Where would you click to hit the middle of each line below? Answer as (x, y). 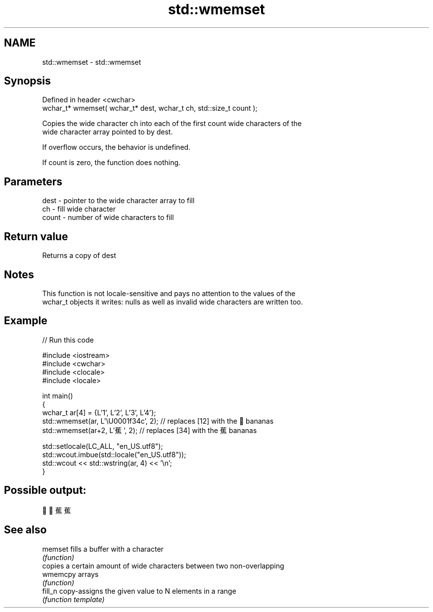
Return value (36, 236)
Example (26, 321)
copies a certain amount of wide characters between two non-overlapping (163, 566)
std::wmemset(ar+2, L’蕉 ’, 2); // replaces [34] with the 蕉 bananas (150, 430)
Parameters (33, 181)
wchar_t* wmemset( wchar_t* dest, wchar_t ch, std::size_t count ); (150, 108)
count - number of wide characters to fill (108, 218)
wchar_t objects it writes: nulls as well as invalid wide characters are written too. (173, 302)
